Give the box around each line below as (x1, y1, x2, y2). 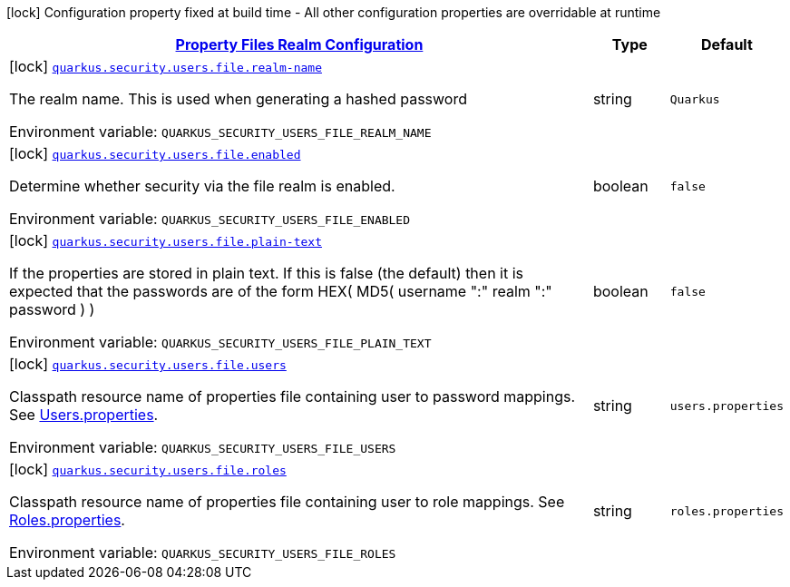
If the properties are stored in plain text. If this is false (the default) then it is (9, 264, 524, 282)
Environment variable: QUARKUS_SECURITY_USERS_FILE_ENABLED (9, 210, 411, 228)
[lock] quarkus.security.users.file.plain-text (9, 231, 322, 249)
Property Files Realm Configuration (175, 35, 424, 54)
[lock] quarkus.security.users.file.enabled (9, 144, 301, 162)
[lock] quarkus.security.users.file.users (9, 355, 287, 373)
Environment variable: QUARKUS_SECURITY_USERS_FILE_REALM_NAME (9, 122, 432, 141)
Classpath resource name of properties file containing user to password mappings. (9, 387, 576, 406)
